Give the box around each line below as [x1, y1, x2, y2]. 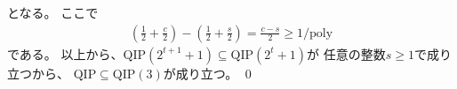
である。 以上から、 [7, 44, 124, 63]
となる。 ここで [7, 4, 99, 21]
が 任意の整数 [307, 44, 386, 63]
